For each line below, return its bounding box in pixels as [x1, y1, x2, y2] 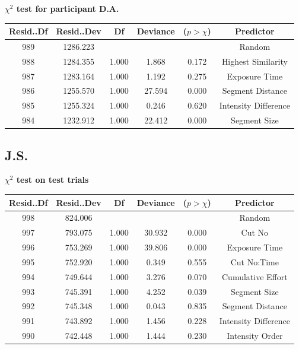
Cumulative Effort [222, 270, 288, 283]
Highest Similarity [221, 55, 288, 67]
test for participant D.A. [16, 2, 119, 14]
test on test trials [16, 173, 89, 186]
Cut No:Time [230, 255, 279, 268]
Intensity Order [227, 329, 283, 342]
